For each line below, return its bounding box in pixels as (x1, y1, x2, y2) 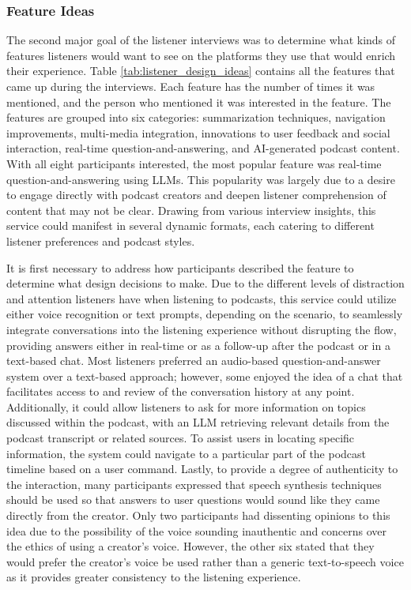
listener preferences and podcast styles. (6, 232, 195, 249)
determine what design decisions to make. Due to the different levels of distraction (6, 275, 405, 291)
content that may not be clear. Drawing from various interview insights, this (6, 201, 376, 218)
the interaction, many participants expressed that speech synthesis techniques (6, 475, 382, 492)
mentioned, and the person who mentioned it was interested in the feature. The (6, 93, 391, 110)
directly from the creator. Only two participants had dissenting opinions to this (6, 507, 390, 524)
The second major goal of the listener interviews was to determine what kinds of (6, 32, 396, 48)
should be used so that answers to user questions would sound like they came (6, 491, 380, 508)
